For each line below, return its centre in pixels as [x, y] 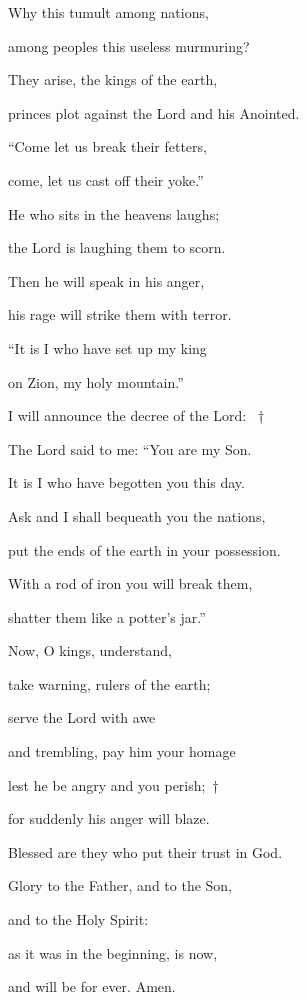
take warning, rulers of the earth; [109, 683]
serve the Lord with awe [82, 717]
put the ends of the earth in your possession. [144, 549]
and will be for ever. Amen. [92, 986]
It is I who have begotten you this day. [126, 482]
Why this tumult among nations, [108, 12]
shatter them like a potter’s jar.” [107, 616]
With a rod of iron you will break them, [130, 583]
